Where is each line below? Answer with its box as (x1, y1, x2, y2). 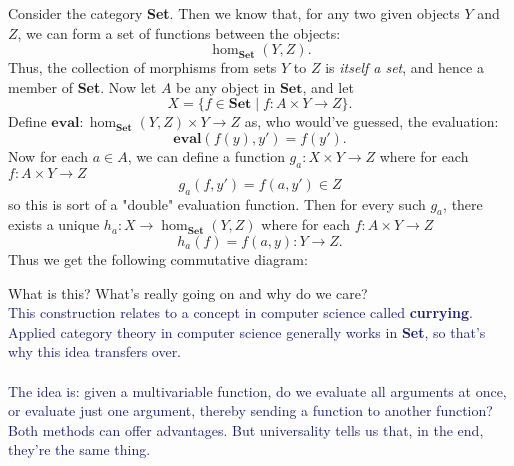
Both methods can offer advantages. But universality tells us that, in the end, (8, 419, 484, 440)
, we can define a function (127, 145, 285, 166)
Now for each (8, 145, 89, 166)
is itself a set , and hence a (325, 57, 484, 78)
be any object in (176, 76, 276, 97)
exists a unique (8, 214, 100, 235)
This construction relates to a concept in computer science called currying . (8, 302, 473, 323)
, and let (302, 76, 354, 97)
